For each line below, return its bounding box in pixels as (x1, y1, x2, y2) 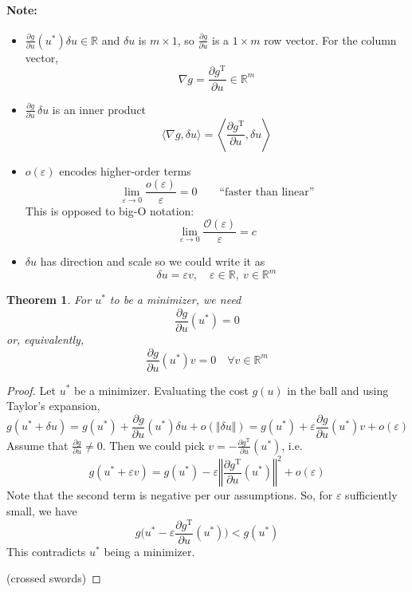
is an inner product (52, 101, 147, 117)
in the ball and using (287, 381, 389, 398)
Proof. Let (6, 381, 56, 398)
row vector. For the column (264, 31, 397, 48)
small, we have (6, 502, 77, 519)
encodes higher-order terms (59, 162, 191, 179)
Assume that (6, 436, 69, 453)
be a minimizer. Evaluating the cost (74, 381, 249, 398)
